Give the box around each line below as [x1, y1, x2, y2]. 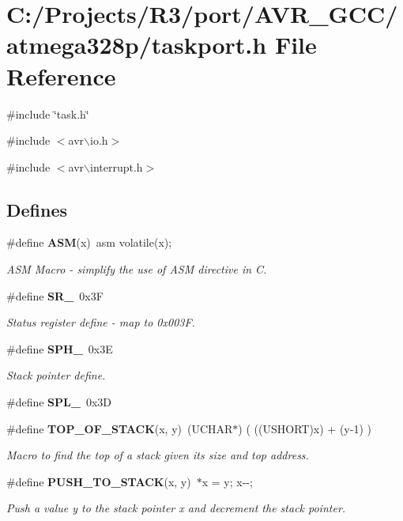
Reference [6, 59, 116, 92]
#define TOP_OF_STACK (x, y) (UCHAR [6, 420, 233, 436]
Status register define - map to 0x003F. [6, 314, 195, 330]
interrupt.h [90, 158, 143, 175]
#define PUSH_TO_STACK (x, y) [6, 473, 191, 489]
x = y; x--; [201, 473, 253, 489]
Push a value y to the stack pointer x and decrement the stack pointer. [6, 500, 346, 516]
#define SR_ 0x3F [6, 287, 104, 304]
